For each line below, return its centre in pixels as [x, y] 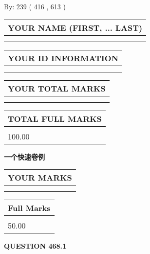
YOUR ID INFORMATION [63, 58]
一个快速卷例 [24, 156]
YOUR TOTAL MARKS [57, 88]
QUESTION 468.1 [35, 246]
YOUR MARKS [40, 178]
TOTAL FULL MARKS [55, 118]
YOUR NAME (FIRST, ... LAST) [75, 27]
